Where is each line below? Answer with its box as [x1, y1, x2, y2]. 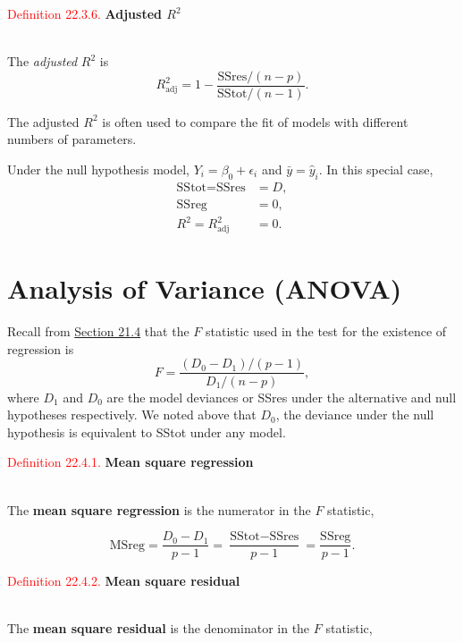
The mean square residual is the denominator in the [7, 619, 310, 638]
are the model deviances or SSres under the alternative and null [106, 387, 457, 406]
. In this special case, [318, 160, 434, 179]
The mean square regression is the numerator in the [7, 500, 311, 519]
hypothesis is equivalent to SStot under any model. [7, 422, 286, 441]
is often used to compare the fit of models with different [102, 112, 408, 131]
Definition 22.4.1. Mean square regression [7, 453, 254, 471]
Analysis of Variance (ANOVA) [7, 270, 402, 307]
